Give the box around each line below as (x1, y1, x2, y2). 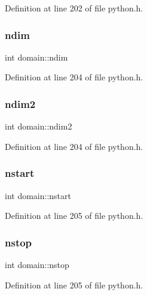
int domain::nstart (5, 189, 71, 201)
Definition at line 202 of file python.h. (5, 2, 143, 14)
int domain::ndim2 (5, 120, 72, 133)
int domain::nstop (5, 258, 69, 271)
